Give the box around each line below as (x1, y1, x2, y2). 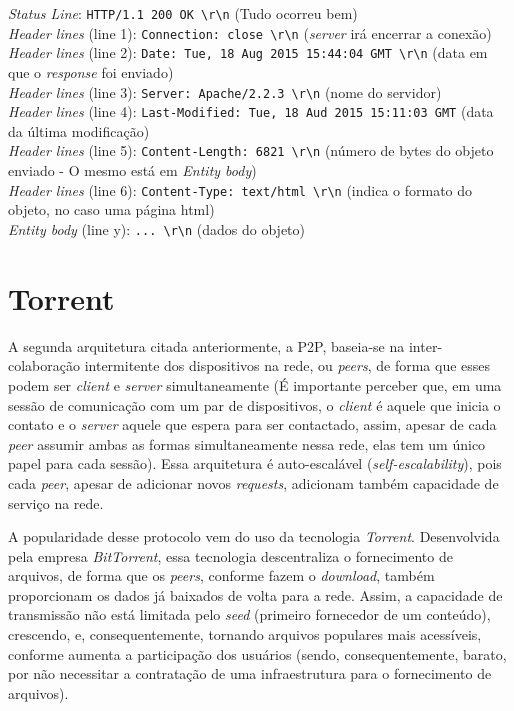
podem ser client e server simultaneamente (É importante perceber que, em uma (8, 374, 502, 395)
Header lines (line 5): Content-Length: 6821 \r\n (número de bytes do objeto (8, 140, 494, 161)
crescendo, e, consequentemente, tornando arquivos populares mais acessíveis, (8, 624, 482, 645)
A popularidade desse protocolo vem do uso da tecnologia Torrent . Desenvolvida (8, 526, 500, 547)
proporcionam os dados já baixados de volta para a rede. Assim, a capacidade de (8, 584, 503, 605)
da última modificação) (8, 120, 150, 141)
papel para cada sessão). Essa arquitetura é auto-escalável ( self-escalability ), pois (8, 453, 502, 474)
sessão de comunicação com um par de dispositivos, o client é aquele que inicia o (8, 394, 501, 415)
